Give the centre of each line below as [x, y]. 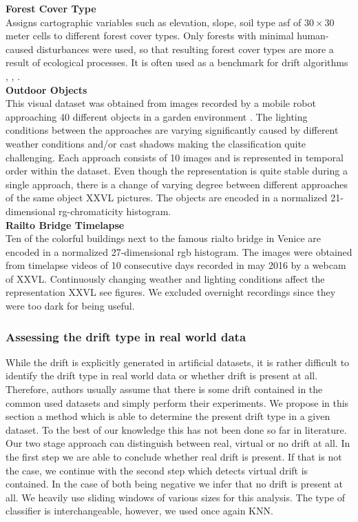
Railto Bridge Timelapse [65, 224]
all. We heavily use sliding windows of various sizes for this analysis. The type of [176, 497]
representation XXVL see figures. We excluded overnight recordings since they [171, 292]
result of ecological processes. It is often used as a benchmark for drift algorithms [177, 62]
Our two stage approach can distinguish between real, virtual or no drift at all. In [178, 443]
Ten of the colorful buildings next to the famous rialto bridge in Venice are [164, 238]
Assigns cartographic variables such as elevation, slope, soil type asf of [154, 22]
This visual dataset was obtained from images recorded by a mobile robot [161, 103]
